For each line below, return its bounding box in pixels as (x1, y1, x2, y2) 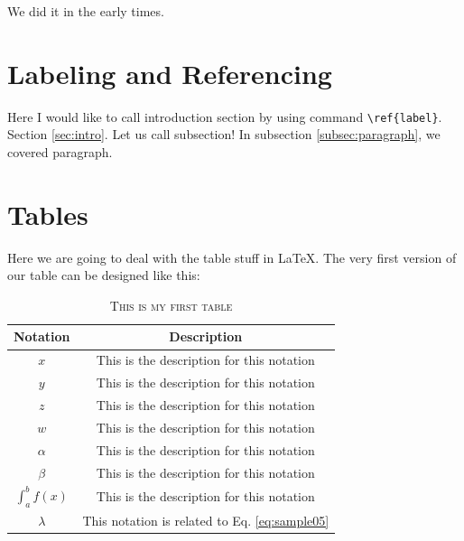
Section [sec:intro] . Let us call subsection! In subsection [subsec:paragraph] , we (7, 125, 441, 144)
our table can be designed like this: (7, 266, 200, 284)
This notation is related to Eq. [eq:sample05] (82, 510, 329, 529)
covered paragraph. (7, 142, 113, 161)
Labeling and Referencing (7, 54, 332, 91)
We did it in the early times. (7, 2, 164, 20)
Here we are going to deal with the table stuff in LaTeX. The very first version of (7, 247, 457, 266)
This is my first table (109, 295, 233, 314)
